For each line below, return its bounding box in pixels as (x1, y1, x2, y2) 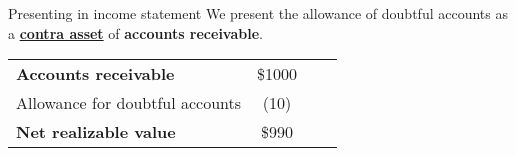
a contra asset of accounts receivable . (8, 22, 263, 43)
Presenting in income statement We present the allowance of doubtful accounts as (8, 3, 508, 23)
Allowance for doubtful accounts (16, 91, 242, 115)
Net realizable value (16, 120, 176, 144)
